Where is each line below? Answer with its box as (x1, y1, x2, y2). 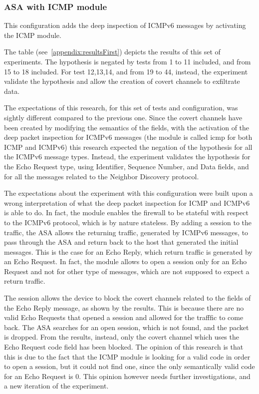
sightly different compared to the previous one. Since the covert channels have (4, 112, 243, 122)
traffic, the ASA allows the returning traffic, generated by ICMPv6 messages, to (4, 227, 249, 237)
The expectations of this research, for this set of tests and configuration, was (4, 102, 238, 113)
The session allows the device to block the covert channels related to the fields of (4, 293, 251, 303)
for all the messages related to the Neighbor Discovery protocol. (4, 171, 199, 181)
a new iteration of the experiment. (4, 381, 109, 391)
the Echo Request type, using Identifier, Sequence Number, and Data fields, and (4, 161, 249, 171)
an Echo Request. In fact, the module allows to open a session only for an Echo (4, 256, 247, 267)
